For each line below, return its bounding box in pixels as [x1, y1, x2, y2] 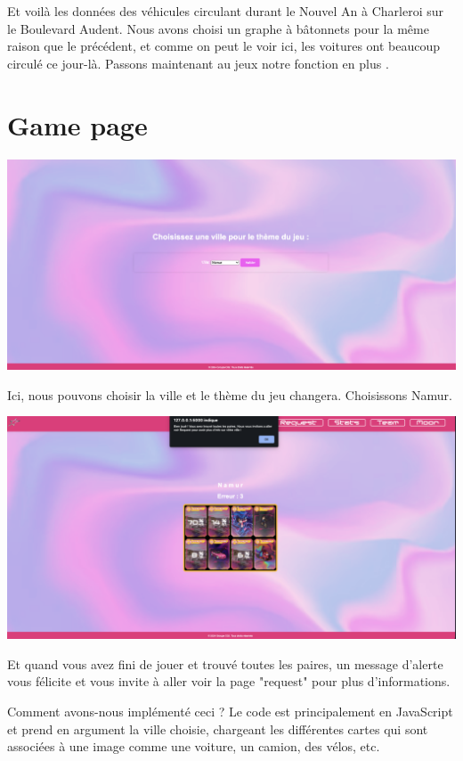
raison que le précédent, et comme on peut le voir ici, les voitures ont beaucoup [7, 37, 441, 55]
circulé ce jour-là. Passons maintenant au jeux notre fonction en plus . [7, 53, 389, 72]
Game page [7, 106, 148, 143]
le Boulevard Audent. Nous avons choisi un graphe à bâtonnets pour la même [7, 19, 429, 37]
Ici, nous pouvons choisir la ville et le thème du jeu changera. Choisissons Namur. [7, 385, 452, 404]
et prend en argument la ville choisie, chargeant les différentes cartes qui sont [7, 719, 428, 738]
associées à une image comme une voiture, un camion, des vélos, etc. [7, 737, 380, 756]
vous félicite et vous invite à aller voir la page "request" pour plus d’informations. [7, 672, 451, 691]
